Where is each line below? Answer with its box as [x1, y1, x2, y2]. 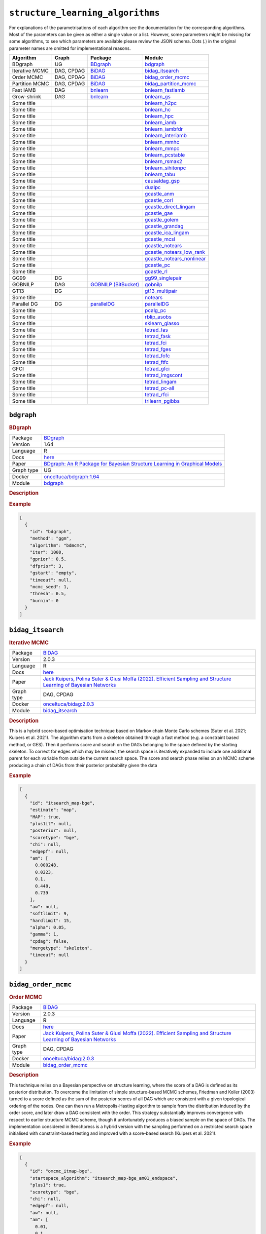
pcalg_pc [144, 307, 166, 314]
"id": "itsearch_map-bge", [30, 800, 96, 806]
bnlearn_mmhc [144, 139, 180, 146]
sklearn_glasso [144, 320, 180, 327]
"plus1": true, [30, 1182, 66, 1188]
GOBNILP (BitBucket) [90, 281, 140, 288]
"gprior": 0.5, [30, 556, 66, 562]
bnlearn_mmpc [144, 145, 180, 152]
